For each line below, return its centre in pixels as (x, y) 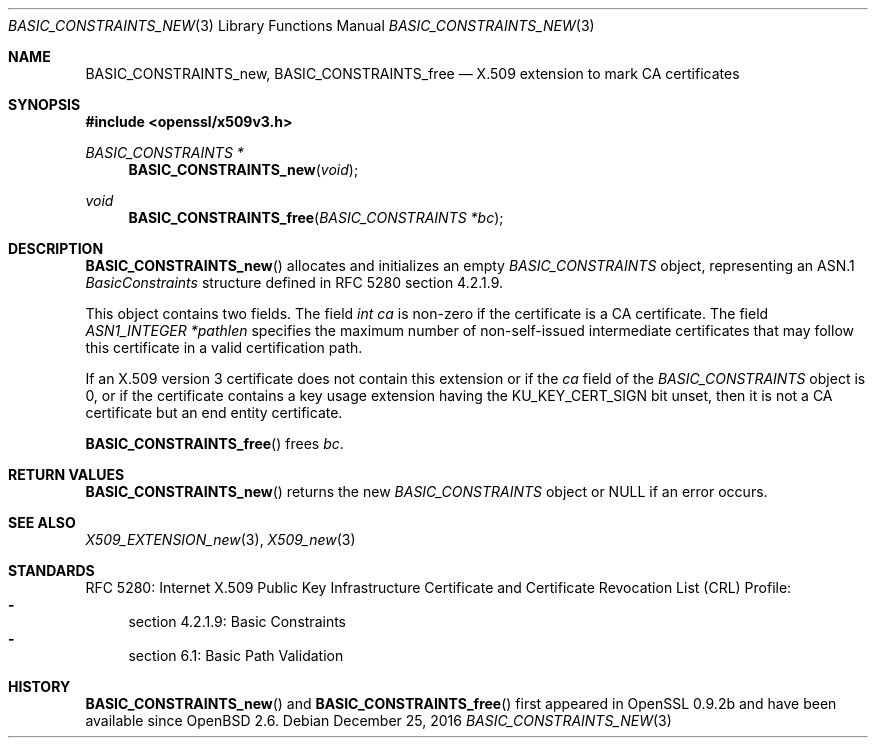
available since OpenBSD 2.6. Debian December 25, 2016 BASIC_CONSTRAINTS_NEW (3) (378, 720)
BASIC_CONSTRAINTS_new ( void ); (243, 169)
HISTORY (39, 686)
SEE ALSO (42, 522)
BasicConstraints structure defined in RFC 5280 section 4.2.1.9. (294, 282)
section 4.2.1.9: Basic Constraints (237, 621)
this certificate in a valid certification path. (224, 347)
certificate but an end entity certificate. (214, 412)
